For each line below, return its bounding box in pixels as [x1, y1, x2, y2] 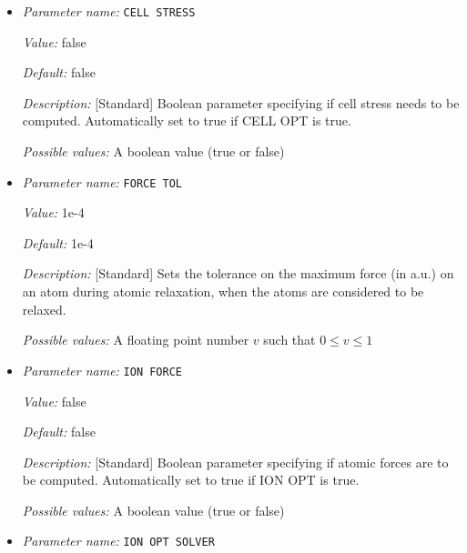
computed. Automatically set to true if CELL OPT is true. [22, 111, 351, 130]
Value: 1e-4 [22, 203, 85, 222]
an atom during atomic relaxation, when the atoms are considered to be [22, 282, 424, 301]
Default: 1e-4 [22, 233, 94, 252]
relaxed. [22, 299, 66, 318]
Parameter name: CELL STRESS [22, 2, 196, 20]
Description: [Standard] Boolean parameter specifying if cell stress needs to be [22, 93, 460, 112]
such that [263, 330, 316, 349]
